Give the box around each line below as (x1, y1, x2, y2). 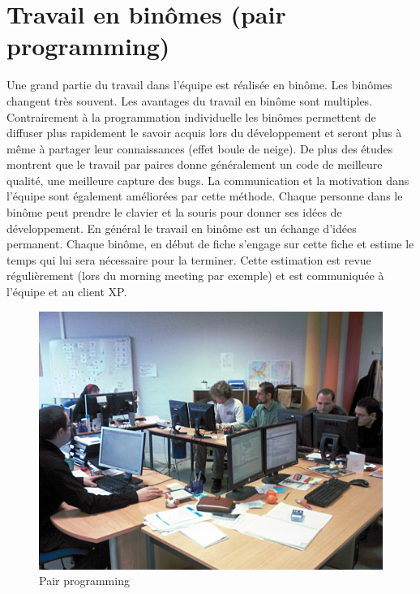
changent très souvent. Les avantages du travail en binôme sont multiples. (6, 92, 373, 109)
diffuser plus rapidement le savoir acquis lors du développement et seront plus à (6, 124, 402, 141)
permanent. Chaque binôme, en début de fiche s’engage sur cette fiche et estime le (6, 235, 414, 252)
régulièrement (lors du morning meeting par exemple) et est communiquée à (6, 267, 384, 284)
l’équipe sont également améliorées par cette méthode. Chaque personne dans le (6, 187, 403, 204)
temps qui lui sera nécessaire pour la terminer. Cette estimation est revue (6, 251, 371, 268)
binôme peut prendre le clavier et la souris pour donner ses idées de (6, 204, 342, 221)
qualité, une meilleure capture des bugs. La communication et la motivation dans (6, 171, 409, 188)
